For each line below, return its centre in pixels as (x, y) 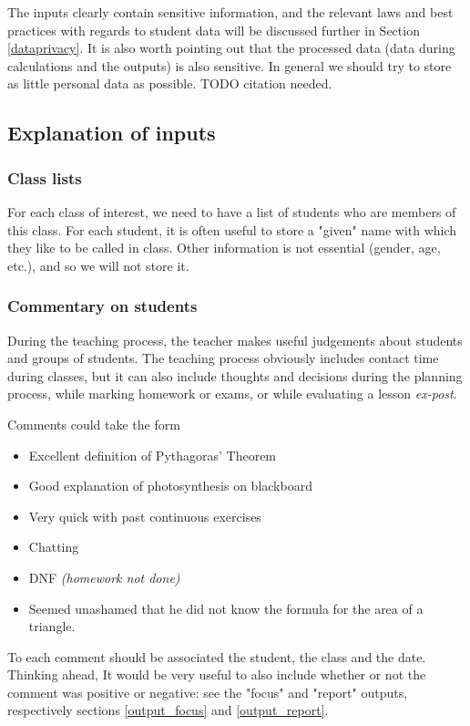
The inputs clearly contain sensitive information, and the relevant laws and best (230, 12)
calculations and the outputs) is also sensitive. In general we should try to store (230, 65)
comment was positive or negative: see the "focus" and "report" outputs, (208, 692)
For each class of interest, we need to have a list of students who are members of (232, 211)
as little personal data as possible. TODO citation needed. (170, 83)
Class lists (45, 177)
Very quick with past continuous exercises (145, 516)
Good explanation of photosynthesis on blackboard (170, 486)
